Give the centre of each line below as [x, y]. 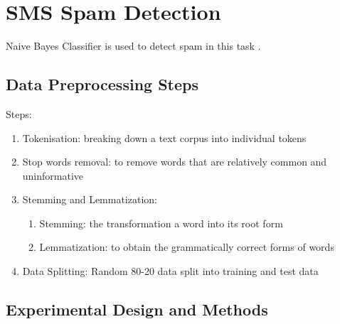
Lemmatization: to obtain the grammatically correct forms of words [187, 247]
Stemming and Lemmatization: [90, 199]
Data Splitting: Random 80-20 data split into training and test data [170, 271]
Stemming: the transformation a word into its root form [161, 223]
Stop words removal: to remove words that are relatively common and [175, 162]
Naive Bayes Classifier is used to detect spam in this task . [133, 46]
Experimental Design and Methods [137, 309]
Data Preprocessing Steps [102, 84]
